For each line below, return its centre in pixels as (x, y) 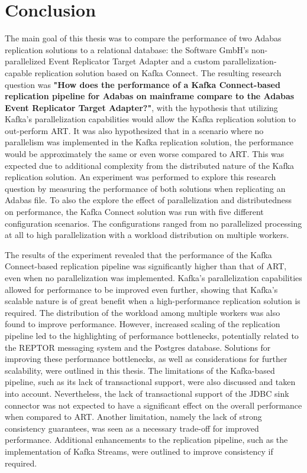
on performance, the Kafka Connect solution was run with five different (134, 212)
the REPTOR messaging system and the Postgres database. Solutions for (138, 347)
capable (18, 72)
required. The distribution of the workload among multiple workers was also (143, 312)
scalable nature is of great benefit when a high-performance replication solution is (153, 301)
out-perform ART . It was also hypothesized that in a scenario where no (134, 130)
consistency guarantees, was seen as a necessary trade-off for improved (132, 428)
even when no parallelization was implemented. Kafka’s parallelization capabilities (153, 278)
